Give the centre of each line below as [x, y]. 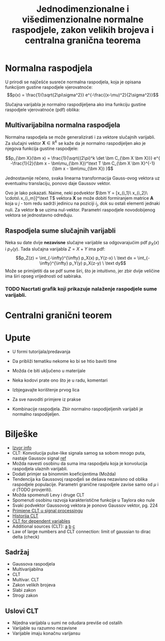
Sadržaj [17, 552]
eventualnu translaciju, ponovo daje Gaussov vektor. [58, 183]
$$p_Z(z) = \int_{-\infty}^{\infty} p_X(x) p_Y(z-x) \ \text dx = [76, 258]
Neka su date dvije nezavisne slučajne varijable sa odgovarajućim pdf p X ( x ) [82, 243]
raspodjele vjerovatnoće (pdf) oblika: [43, 109]
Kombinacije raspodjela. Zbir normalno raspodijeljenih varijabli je [78, 409]
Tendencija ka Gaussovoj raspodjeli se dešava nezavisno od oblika [80, 479]
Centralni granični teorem [59, 315]
